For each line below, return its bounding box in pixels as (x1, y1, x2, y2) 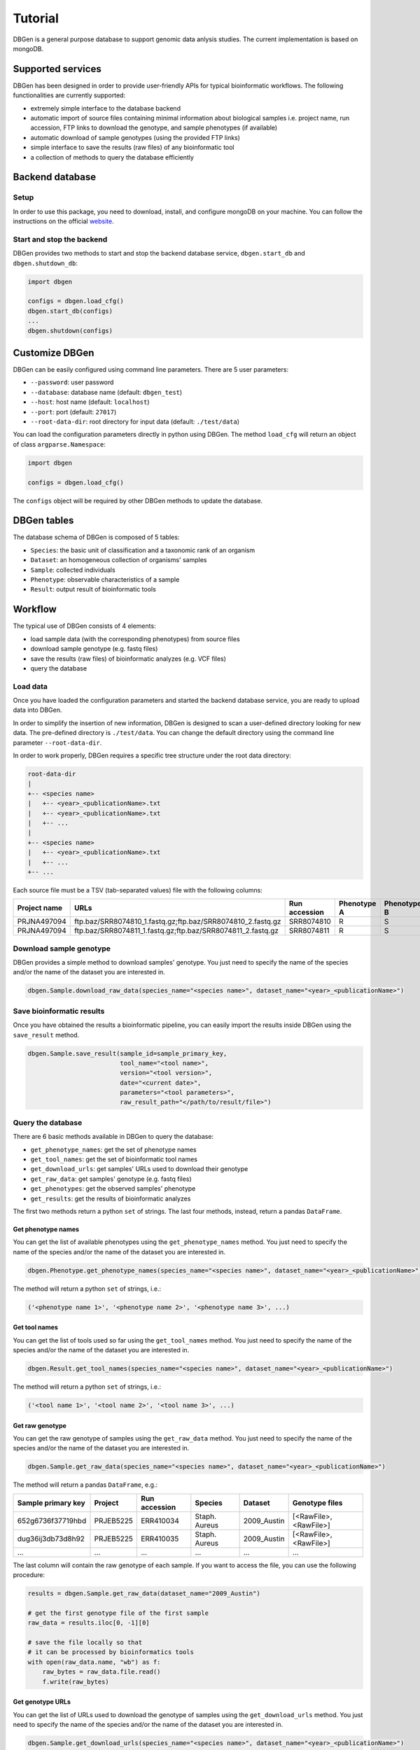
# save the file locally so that (27, 1639, 143, 1646)
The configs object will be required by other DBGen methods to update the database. (13, 496, 262, 505)
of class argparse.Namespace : (13, 440, 106, 448)
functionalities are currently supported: (13, 91, 126, 99)
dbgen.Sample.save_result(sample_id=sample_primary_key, (27, 1049, 227, 1057)
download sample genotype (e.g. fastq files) (30, 645, 158, 653)
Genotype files (292, 1498, 343, 1508)
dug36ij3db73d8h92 (17, 1534, 85, 1543)
